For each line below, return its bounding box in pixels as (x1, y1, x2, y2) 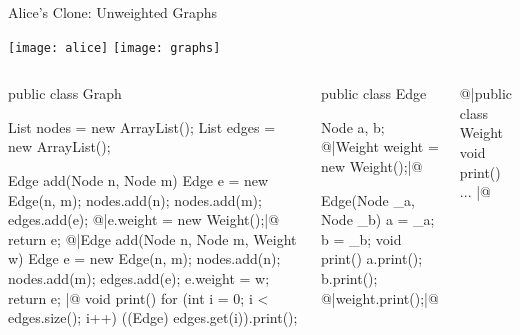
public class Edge (320, 83, 427, 104)
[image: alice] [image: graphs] (8, 40, 221, 55)
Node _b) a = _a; (320, 209, 435, 230)
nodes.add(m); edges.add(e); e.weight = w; (8, 268, 270, 288)
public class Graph (8, 83, 122, 104)
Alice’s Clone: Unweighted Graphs (8, 2, 218, 22)
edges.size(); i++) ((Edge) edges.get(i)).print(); (8, 307, 298, 328)
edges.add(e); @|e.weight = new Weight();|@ (8, 209, 280, 230)
